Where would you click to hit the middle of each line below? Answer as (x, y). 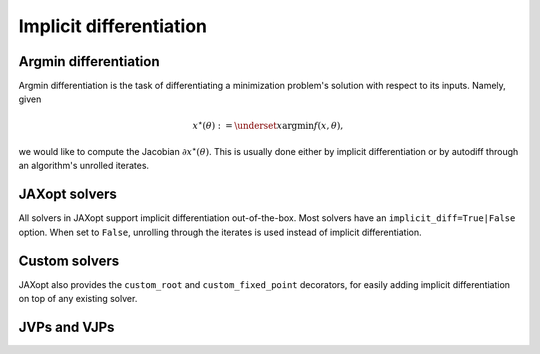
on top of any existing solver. (78, 299)
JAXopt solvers (67, 194)
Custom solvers (69, 260)
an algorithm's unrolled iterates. (84, 166)
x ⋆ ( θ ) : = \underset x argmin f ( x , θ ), (268, 124)
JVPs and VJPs (66, 326)
